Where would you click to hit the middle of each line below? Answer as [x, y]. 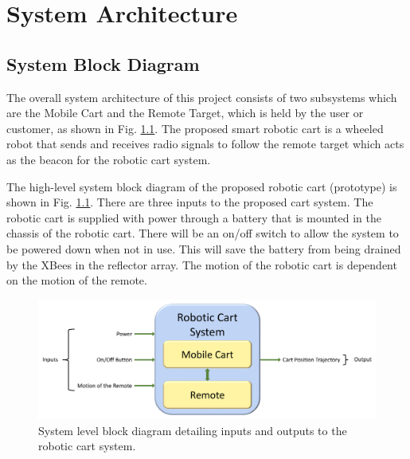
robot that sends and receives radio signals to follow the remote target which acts [205, 144]
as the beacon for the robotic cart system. [109, 159]
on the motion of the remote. [77, 280]
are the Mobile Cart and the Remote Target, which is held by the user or [185, 113]
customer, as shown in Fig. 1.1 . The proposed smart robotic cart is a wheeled [195, 128]
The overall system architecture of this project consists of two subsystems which [202, 97]
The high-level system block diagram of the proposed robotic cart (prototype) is [202, 186]
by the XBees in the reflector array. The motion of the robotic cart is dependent [202, 264]
